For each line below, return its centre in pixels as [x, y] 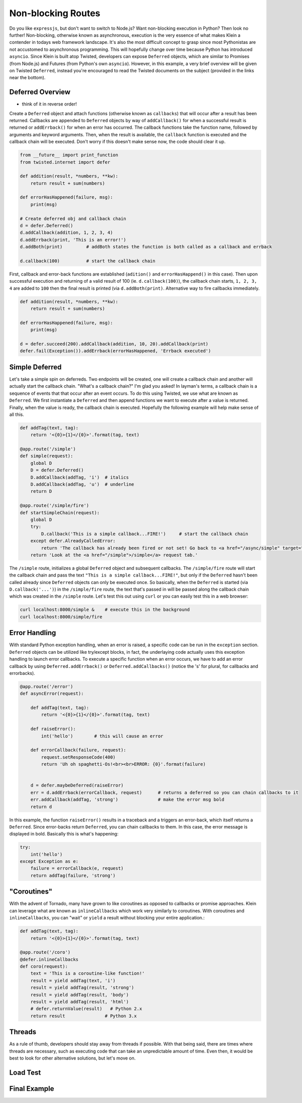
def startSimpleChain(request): [60, 513]
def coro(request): [44, 966]
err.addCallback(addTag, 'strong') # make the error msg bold [127, 800]
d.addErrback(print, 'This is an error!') [73, 240]
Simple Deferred [35, 367]
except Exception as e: [49, 861]
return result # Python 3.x [84, 1016]
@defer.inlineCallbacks [49, 959]
